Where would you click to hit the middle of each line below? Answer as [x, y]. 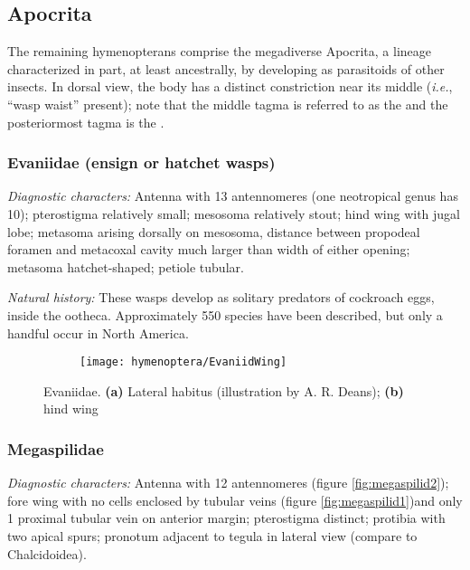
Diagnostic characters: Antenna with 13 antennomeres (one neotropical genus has [233, 196]
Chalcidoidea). [47, 553]
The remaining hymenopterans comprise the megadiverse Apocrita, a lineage [220, 51]
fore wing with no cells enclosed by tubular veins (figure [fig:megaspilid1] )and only [235, 500]
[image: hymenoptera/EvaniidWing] [183, 362]
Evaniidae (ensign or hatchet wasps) [141, 162]
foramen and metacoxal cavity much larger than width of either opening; [209, 249]
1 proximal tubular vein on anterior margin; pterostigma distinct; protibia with [226, 518]
